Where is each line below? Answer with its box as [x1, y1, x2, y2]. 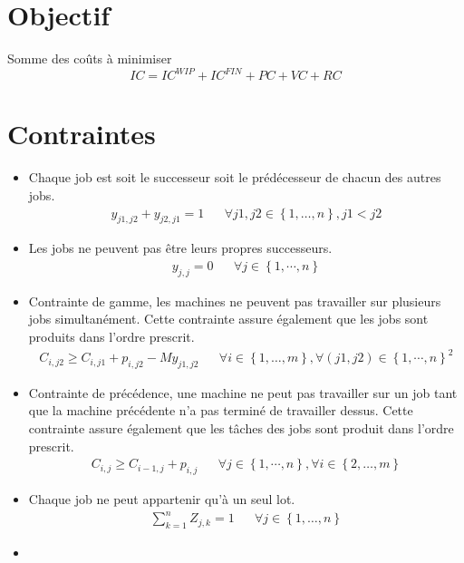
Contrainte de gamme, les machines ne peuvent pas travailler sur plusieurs [28, 291, 441, 310]
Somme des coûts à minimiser [7, 49, 172, 68]
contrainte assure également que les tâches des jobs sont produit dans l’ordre [28, 419, 454, 438]
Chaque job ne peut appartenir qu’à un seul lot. [28, 490, 295, 509]
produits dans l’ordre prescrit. [28, 326, 195, 345]
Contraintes [7, 115, 156, 152]
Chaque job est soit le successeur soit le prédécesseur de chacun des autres [28, 168, 441, 187]
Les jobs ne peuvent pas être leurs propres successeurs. [28, 238, 333, 257]
